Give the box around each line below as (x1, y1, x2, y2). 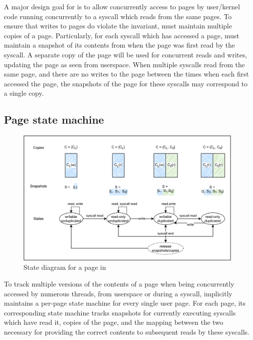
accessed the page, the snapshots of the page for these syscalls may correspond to (4, 78, 248, 88)
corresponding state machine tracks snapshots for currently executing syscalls (4, 307, 236, 317)
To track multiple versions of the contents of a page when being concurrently (4, 278, 234, 288)
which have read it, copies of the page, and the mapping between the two (4, 317, 224, 327)
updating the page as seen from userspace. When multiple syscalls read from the (4, 59, 245, 69)
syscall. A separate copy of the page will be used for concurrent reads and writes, (4, 49, 247, 59)
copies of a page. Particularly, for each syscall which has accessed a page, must (4, 30, 240, 40)
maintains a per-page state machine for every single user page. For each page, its (4, 298, 246, 308)
